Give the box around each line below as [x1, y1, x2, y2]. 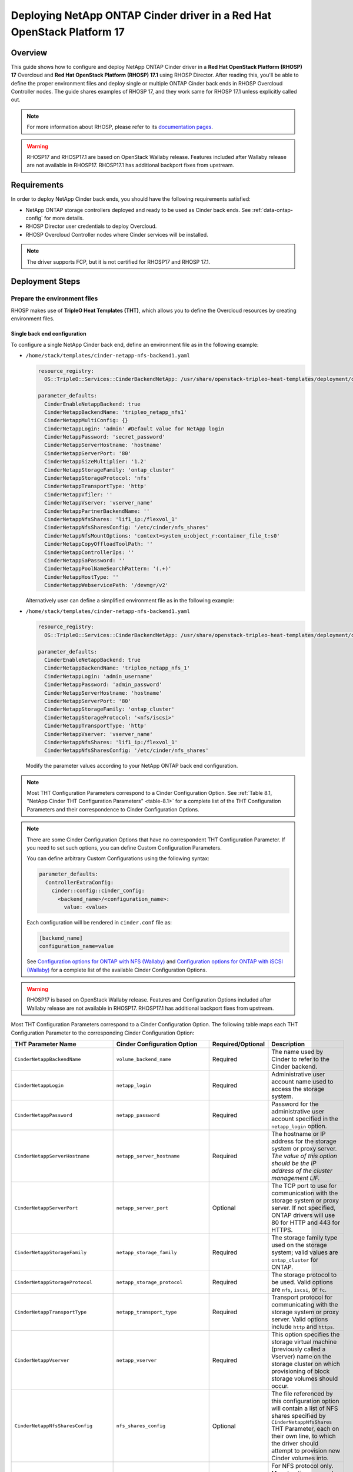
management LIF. [271, 1174, 320, 1182]
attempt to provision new [271, 1447, 341, 1455]
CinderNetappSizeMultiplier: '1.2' [44, 458, 147, 465]
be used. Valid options [271, 1278, 334, 1287]
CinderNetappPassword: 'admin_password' [44, 681, 162, 688]
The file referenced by [271, 1390, 334, 1398]
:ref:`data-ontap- [252, 206, 294, 213]
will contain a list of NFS [271, 1404, 338, 1413]
